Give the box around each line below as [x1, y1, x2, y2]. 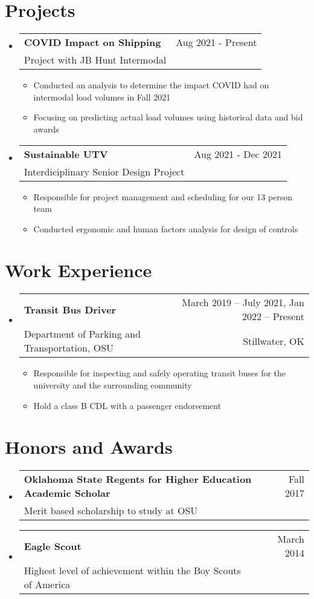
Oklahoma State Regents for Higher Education [24, 472, 252, 486]
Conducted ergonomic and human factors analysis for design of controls [33, 222, 298, 235]
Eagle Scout [24, 538, 82, 553]
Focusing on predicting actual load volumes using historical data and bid [33, 111, 303, 123]
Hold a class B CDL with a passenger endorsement [33, 399, 222, 411]
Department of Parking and [24, 327, 141, 341]
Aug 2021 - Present [176, 35, 257, 50]
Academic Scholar [24, 486, 111, 500]
